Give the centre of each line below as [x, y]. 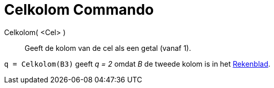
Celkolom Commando [79, 10]
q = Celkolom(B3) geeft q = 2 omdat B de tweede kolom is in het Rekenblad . [137, 64]
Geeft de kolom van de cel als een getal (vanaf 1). [108, 48]
